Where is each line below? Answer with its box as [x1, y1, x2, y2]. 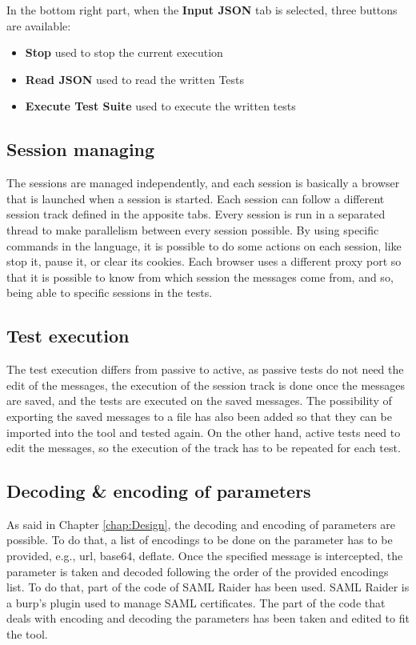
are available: [6, 17, 71, 34]
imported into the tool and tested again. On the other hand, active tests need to [6, 423, 401, 440]
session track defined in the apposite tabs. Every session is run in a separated [6, 206, 386, 222]
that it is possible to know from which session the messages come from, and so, [6, 268, 394, 285]
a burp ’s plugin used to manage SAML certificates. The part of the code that [6, 594, 386, 611]
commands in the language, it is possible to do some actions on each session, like [6, 237, 402, 254]
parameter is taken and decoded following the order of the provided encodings [6, 563, 389, 579]
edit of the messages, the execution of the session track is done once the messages [6, 376, 406, 393]
